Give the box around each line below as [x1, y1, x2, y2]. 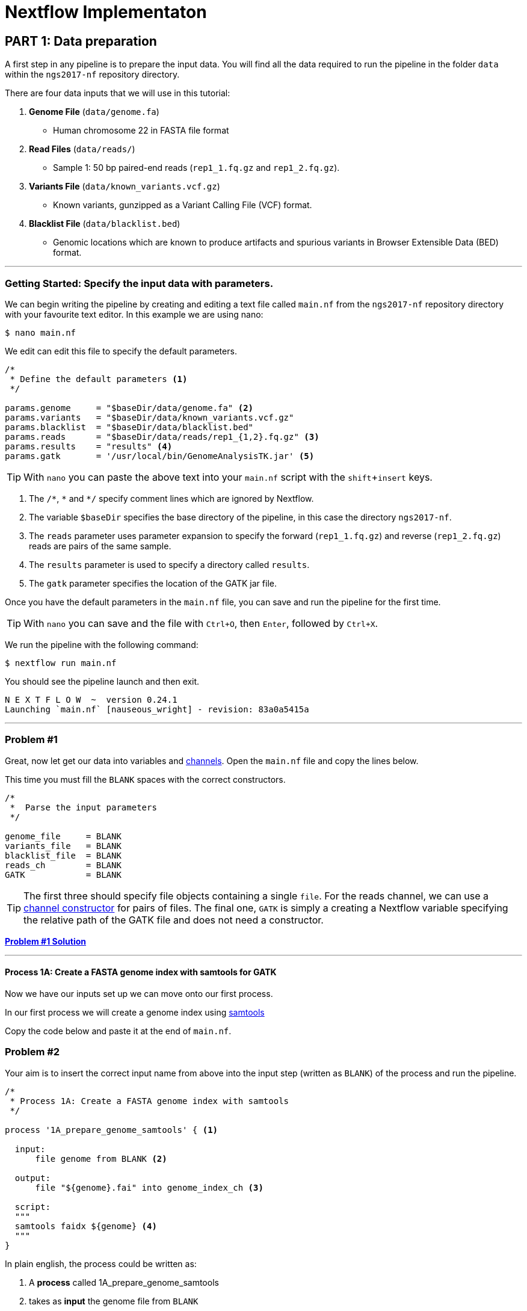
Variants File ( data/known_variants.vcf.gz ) [29, 181, 220, 192]
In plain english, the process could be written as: [5, 1258, 197, 1269]
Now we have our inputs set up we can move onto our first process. [5, 988, 273, 999]
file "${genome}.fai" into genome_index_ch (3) [35, 1182, 263, 1192]
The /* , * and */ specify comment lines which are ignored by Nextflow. [29, 493, 314, 504]
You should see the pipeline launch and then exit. [5, 676, 200, 686]
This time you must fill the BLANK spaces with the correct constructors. [5, 774, 286, 785]
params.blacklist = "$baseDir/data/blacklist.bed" [5, 422, 254, 432]
